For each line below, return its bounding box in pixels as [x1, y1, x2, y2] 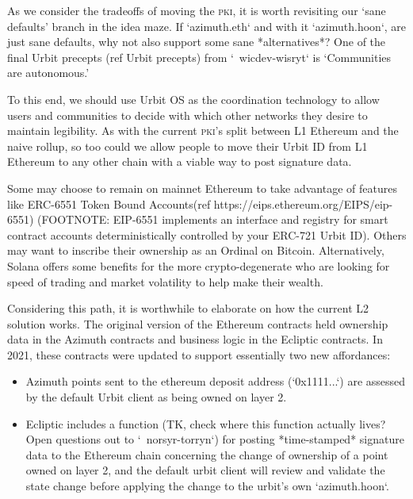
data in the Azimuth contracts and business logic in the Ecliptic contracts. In [7, 331, 383, 347]
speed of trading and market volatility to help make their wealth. [7, 273, 323, 290]
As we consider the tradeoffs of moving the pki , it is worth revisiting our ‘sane [7, 2, 386, 18]
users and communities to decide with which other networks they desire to [7, 106, 368, 123]
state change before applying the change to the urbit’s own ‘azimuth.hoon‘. [25, 478, 389, 494]
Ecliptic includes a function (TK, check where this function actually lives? [25, 415, 386, 432]
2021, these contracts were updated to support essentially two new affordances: [7, 346, 391, 363]
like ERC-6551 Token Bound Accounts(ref [7, 195, 211, 212]
